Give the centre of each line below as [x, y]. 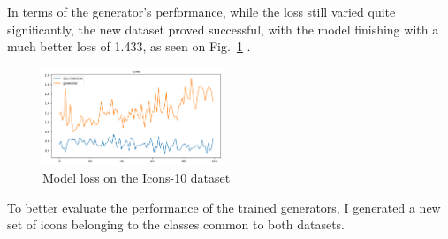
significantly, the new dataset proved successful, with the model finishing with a [223, 29]
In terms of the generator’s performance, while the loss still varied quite [201, 11]
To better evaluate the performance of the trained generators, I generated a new [224, 207]
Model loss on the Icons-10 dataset [137, 177]
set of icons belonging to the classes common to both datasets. [176, 224]
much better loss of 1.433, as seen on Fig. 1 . [129, 46]
